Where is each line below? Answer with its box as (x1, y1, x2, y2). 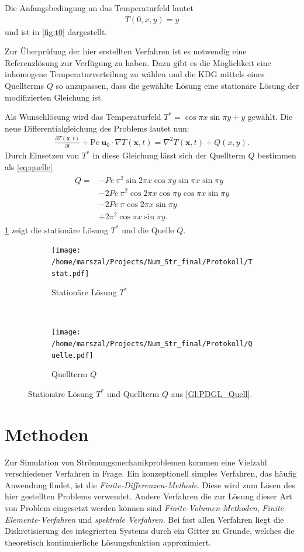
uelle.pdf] (51, 351, 94, 360)
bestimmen (257, 149, 296, 161)
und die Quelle (122, 223, 174, 236)
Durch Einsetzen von (5, 149, 80, 161)
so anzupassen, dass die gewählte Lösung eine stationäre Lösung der (56, 80, 299, 91)
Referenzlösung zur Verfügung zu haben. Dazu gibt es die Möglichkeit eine (5, 56, 271, 68)
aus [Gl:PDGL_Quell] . (171, 387, 253, 399)
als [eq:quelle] (5, 160, 53, 172)
